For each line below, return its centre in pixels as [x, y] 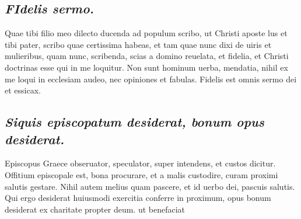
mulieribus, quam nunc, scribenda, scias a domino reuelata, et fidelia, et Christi [147, 56]
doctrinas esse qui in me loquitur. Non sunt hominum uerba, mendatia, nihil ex [146, 67]
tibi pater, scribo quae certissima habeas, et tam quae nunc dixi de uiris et [138, 44]
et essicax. [23, 90]
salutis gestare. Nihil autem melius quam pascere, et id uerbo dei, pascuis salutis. [150, 186]
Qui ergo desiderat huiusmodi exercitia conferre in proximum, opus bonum [138, 198]
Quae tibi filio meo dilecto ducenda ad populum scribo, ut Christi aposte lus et [146, 33]
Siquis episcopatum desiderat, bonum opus [135, 122]
